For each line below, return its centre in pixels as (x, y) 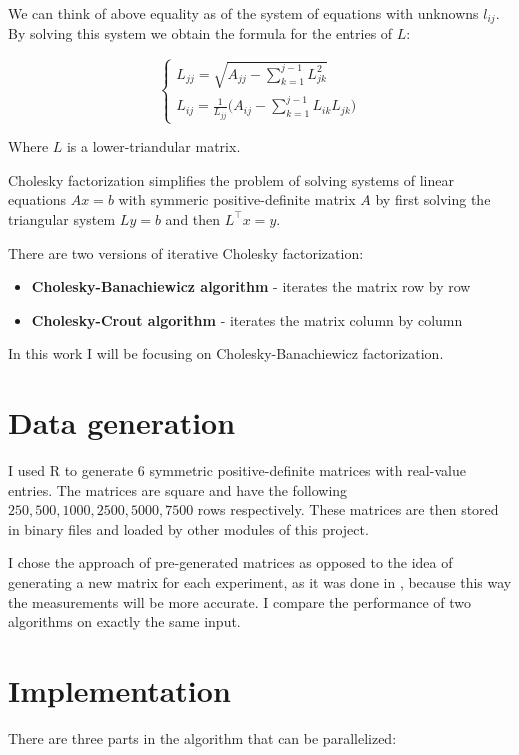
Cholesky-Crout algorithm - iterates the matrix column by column (247, 319)
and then (193, 218)
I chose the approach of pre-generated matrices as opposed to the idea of (230, 562)
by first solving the (433, 199)
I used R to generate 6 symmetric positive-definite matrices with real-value (237, 470)
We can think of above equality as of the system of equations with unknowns (243, 13)
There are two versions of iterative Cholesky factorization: (186, 252)
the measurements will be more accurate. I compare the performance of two (240, 601)
